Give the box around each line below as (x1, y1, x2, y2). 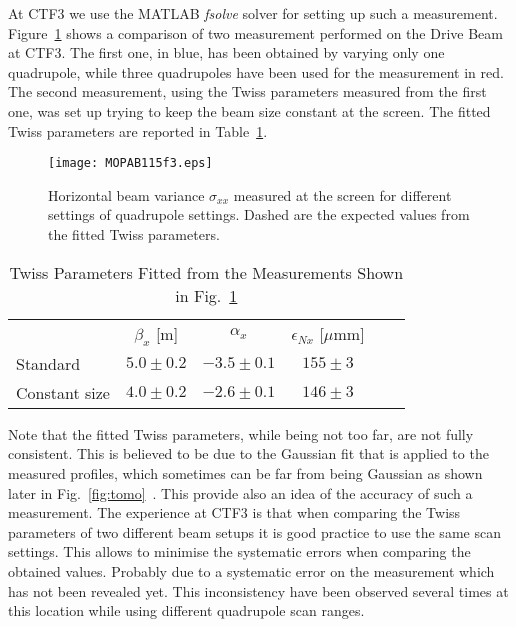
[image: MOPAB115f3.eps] (48, 156, 213, 171)
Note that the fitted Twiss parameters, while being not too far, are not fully (8, 423, 474, 444)
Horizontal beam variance (48, 184, 205, 205)
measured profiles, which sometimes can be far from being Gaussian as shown (8, 462, 483, 483)
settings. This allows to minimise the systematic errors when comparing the (8, 541, 471, 562)
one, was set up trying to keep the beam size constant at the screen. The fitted (8, 100, 491, 121)
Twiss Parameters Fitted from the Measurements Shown (9, 260, 404, 284)
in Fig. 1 (175, 283, 238, 307)
